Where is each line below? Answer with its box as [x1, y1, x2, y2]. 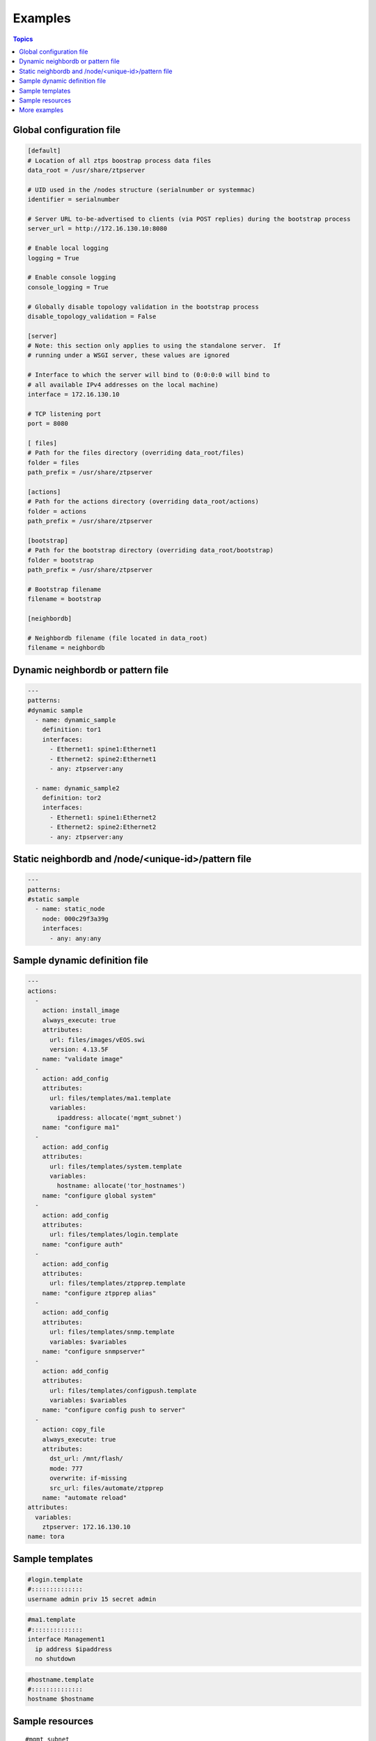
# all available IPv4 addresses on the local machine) [27, 380, 219, 389]
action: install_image [42, 1006, 120, 1015]
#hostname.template [27, 1676, 94, 1683]
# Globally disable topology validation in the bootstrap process [27, 303, 259, 311]
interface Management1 [27, 1635, 105, 1644]
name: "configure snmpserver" [42, 1348, 146, 1356]
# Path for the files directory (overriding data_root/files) [27, 449, 244, 457]
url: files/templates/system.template [49, 1162, 182, 1170]
